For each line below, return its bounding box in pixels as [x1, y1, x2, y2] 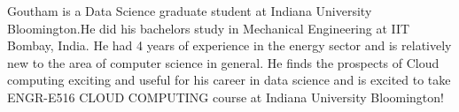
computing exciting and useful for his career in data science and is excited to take [7, 71, 451, 89]
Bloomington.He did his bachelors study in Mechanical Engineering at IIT [7, 19, 410, 37]
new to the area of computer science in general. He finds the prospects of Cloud [7, 53, 440, 71]
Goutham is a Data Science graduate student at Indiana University [7, 2, 372, 19]
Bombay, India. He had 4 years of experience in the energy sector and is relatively [7, 36, 452, 55]
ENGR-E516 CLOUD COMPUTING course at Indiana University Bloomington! [7, 87, 444, 106]
